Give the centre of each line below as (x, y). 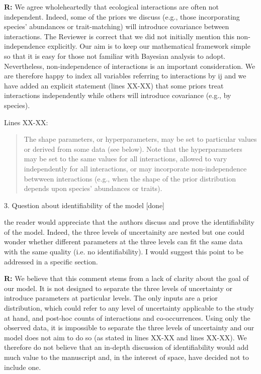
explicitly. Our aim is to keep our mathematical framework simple (149, 46)
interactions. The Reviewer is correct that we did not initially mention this (119, 36)
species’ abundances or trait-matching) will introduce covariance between (117, 26)
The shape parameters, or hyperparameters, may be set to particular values (140, 139)
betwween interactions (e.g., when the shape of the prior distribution (130, 178)
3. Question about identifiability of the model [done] (84, 205)
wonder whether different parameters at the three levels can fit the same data (123, 242)
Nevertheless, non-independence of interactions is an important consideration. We (130, 66)
